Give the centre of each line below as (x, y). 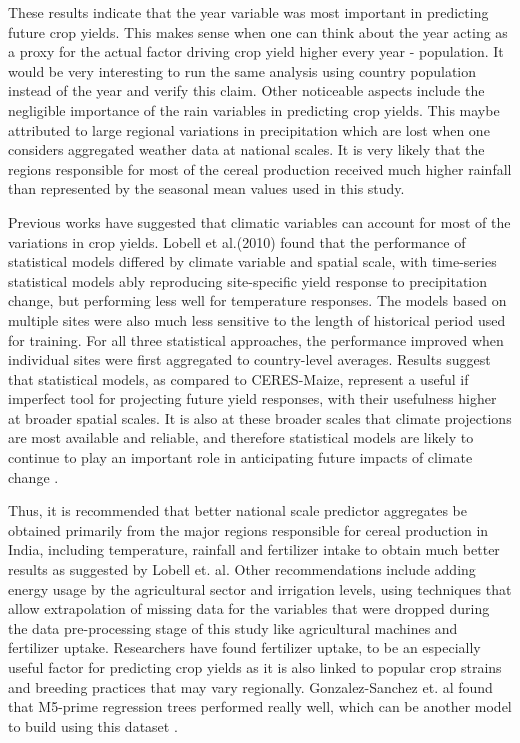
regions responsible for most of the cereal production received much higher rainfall (260, 168)
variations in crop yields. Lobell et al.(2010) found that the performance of (237, 241)
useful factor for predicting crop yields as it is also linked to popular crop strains (255, 667)
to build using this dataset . (93, 725)
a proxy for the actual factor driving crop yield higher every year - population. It (256, 51)
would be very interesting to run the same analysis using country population (242, 70)
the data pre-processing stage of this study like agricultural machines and (233, 627)
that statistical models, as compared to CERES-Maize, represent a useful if (238, 378)
